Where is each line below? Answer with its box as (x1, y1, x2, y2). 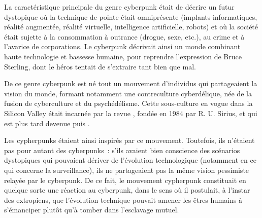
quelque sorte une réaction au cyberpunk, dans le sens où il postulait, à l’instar (4, 185, 250, 195)
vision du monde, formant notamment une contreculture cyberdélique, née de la (4, 88, 252, 98)
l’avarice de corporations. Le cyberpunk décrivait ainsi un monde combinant (4, 41, 241, 52)
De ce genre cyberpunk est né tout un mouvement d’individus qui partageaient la (4, 78, 257, 89)
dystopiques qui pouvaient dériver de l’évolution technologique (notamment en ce (4, 155, 256, 165)
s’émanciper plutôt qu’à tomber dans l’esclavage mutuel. (4, 204, 179, 215)
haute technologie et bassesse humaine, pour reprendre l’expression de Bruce (4, 51, 242, 61)
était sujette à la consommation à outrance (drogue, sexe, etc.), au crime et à (4, 31, 245, 42)
